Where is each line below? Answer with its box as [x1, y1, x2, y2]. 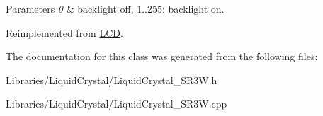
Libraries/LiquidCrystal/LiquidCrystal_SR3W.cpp [6, 96, 227, 111]
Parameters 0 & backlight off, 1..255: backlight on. [6, 1, 225, 16]
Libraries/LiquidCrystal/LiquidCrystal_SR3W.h [6, 72, 217, 87]
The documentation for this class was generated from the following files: [6, 49, 318, 64]
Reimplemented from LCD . [6, 25, 123, 40]
